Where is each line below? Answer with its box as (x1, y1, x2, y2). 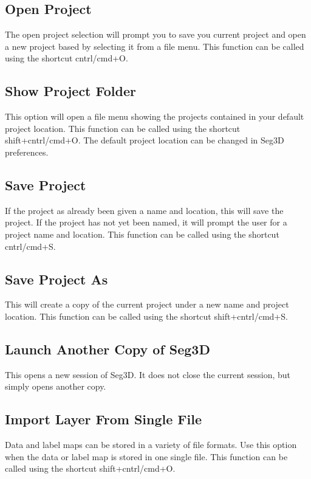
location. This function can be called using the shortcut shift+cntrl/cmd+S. (5, 309, 288, 322)
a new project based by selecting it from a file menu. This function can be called (5, 40, 304, 52)
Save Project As (5, 269, 108, 288)
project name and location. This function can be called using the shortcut (5, 227, 279, 240)
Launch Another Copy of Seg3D (5, 339, 210, 358)
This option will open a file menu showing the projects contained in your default (5, 110, 304, 123)
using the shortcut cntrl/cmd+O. (5, 52, 128, 64)
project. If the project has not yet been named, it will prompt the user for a (5, 216, 287, 229)
